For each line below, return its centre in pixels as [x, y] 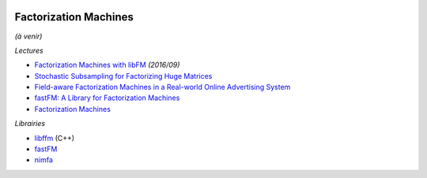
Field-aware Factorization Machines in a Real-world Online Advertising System [162, 87]
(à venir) [28, 36]
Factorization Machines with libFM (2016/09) [107, 65]
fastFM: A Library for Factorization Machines [107, 98]
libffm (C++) [55, 138]
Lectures [29, 50]
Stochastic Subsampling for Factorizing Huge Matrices [123, 76]
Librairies [30, 124]
